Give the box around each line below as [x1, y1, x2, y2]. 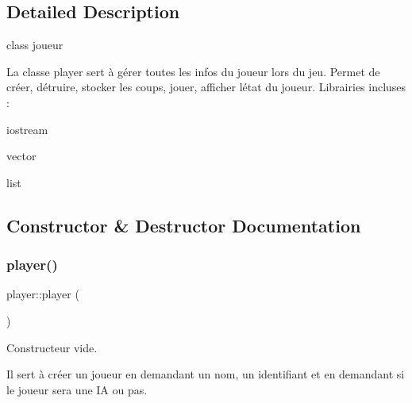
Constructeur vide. [6, 339, 98, 355]
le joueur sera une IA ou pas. [6, 381, 148, 397]
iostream [6, 121, 48, 137]
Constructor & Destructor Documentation [6, 213, 361, 237]
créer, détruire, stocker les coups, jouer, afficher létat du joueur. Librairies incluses [6, 79, 406, 95]
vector [6, 148, 37, 164]
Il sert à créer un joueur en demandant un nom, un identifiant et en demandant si [6, 366, 405, 382]
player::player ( [6, 286, 79, 302]
